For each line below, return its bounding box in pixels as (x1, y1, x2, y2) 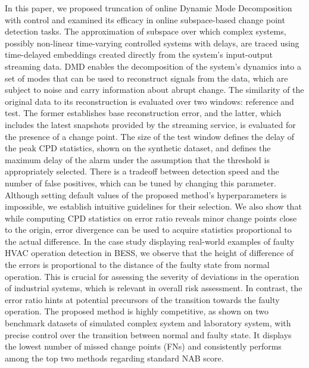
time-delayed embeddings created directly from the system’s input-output (5, 48, 273, 61)
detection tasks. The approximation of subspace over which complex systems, (5, 25, 286, 38)
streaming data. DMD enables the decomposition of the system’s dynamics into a (5, 60, 301, 72)
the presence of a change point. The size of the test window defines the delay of (5, 130, 295, 142)
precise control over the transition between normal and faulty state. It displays (5, 328, 292, 341)
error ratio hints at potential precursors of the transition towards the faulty (5, 293, 280, 305)
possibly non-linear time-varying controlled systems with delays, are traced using (5, 36, 299, 49)
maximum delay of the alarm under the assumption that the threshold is (5, 153, 270, 166)
